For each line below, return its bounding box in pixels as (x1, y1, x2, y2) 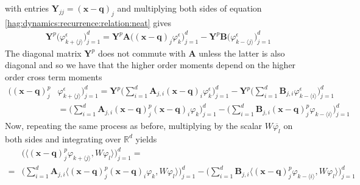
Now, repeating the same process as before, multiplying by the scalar (5, 119, 263, 132)
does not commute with (97, 46, 186, 59)
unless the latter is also (199, 46, 285, 59)
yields (135, 132, 157, 145)
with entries (5, 2, 49, 14)
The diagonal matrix (5, 46, 82, 59)
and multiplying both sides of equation (117, 2, 262, 14)
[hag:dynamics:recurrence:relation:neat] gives (5, 16, 171, 29)
